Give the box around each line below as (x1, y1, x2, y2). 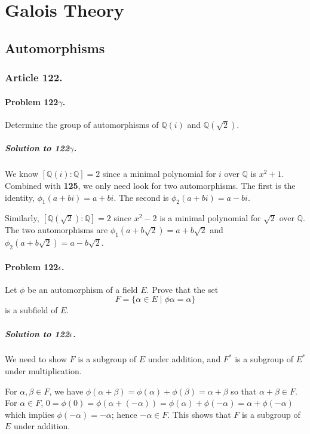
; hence (111, 408, 137, 420)
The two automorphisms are (5, 224, 108, 236)
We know (5, 167, 38, 180)
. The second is (113, 191, 169, 203)
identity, (5, 191, 35, 203)
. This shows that (167, 408, 231, 420)
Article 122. (5, 70, 63, 85)
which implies (5, 408, 54, 420)
